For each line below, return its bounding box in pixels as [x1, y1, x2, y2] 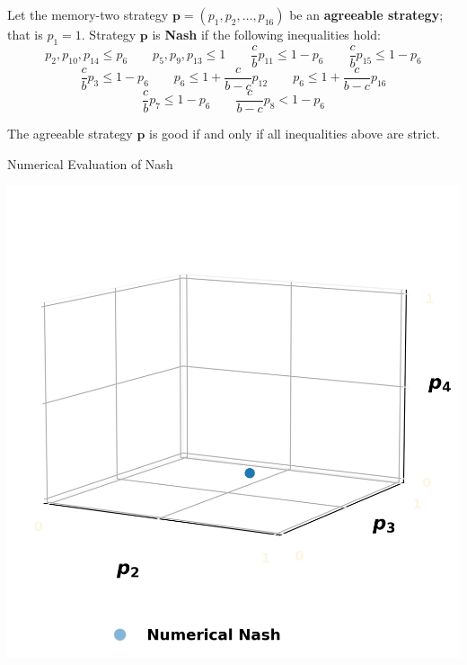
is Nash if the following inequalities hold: [152, 25, 381, 43]
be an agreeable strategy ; [289, 5, 444, 23]
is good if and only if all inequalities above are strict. [149, 123, 440, 142]
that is [7, 25, 43, 43]
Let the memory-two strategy [7, 5, 169, 23]
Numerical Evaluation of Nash [7, 154, 173, 173]
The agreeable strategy [7, 123, 133, 142]
